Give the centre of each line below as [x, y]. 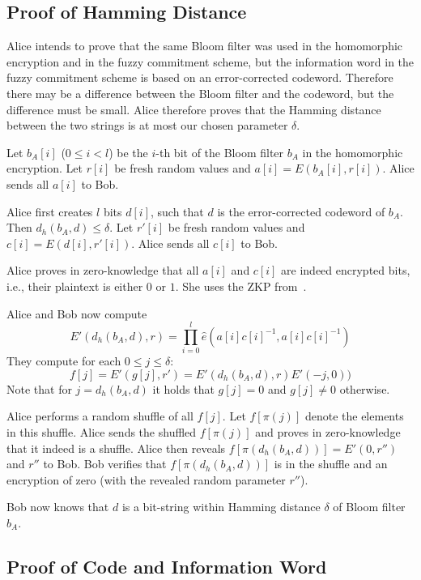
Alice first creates [50, 211]
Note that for [39, 388]
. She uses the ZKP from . [241, 286]
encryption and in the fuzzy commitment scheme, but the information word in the [210, 61]
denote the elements [354, 416]
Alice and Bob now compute [77, 313]
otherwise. [365, 388]
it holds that [183, 388]
